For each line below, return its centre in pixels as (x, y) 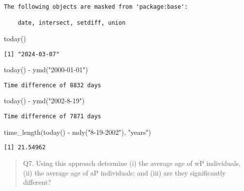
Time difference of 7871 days (53, 117)
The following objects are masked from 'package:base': (96, 7)
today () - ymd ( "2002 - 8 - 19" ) (44, 101)
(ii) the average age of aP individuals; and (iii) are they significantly (124, 172)
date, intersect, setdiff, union (72, 23)
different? (37, 182)
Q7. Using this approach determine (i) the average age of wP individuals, (132, 163)
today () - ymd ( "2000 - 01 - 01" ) (46, 70)
